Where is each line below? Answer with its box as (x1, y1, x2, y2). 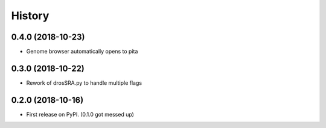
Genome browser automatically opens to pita (26, 48, 138, 55)
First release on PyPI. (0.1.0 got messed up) (26, 111, 134, 118)
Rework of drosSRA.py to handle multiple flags (26, 79, 142, 87)
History (11, 9, 50, 22)
